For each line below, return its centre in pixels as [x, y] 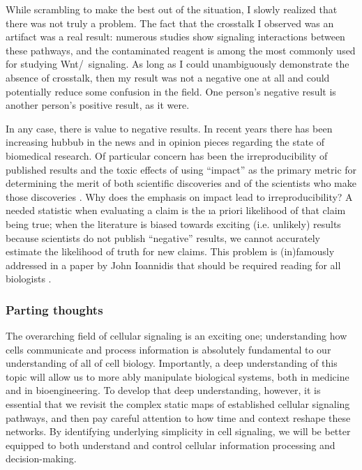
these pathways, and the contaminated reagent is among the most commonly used [181, 50]
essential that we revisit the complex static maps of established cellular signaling [178, 404]
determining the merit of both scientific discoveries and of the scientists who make [181, 183]
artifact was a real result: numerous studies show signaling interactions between [175, 37]
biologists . [29, 279]
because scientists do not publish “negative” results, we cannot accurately [163, 237]
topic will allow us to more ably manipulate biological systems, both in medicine [178, 376]
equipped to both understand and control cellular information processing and [171, 445]
